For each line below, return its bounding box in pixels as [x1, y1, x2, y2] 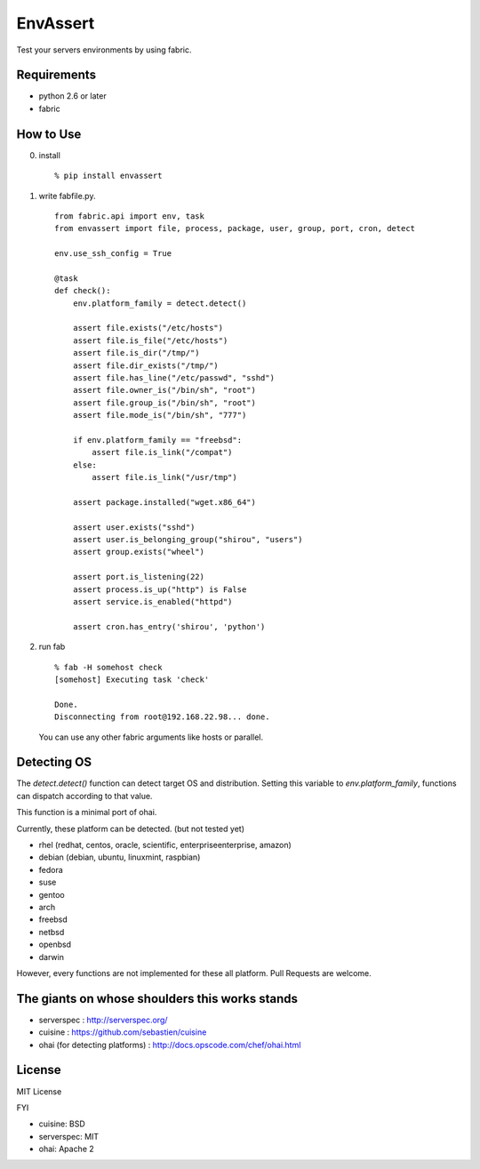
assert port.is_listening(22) [72, 572, 204, 582]
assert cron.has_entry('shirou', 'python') [72, 621, 266, 631]
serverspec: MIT [38, 1131, 100, 1141]
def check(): [54, 285, 111, 296]
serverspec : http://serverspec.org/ [38, 1014, 168, 1025]
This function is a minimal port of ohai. [16, 807, 157, 818]
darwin [38, 951, 64, 962]
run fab [38, 641, 66, 653]
